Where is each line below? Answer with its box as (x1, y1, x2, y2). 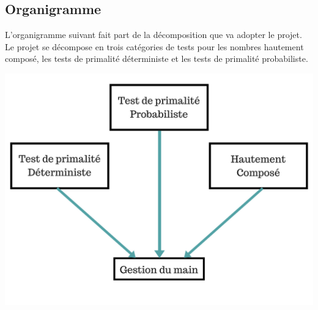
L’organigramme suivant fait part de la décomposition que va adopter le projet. (5, 28, 302, 41)
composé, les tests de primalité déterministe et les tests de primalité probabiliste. (5, 52, 308, 65)
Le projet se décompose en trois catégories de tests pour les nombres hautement (5, 40, 304, 53)
